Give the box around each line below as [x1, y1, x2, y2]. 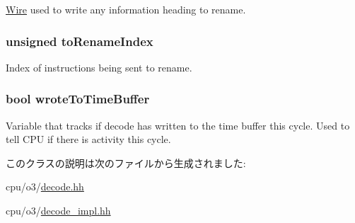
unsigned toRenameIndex [6, 32, 153, 50]
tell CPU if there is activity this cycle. [6, 132, 171, 147]
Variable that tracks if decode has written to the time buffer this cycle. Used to [6, 118, 350, 132]
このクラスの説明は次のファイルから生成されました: [6, 155, 246, 170]
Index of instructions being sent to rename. [6, 59, 192, 74]
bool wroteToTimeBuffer [6, 90, 150, 108]
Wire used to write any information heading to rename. [6, 2, 246, 16]
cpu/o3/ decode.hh [6, 179, 84, 194]
